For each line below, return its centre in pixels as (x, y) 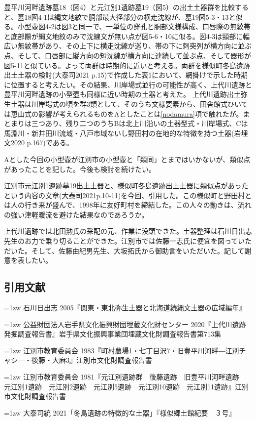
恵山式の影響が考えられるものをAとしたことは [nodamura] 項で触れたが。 (127, 113)
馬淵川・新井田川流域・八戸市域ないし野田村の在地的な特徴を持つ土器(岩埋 (126, 133)
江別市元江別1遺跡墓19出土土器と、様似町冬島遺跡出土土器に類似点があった (126, 186)
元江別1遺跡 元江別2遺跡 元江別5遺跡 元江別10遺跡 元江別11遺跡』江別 (126, 386)
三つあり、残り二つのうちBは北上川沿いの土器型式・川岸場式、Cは (140, 123)
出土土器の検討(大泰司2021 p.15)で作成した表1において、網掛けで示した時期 (126, 75)
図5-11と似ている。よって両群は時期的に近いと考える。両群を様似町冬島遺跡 (127, 65)
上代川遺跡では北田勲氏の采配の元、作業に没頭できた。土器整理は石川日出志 (128, 231)
